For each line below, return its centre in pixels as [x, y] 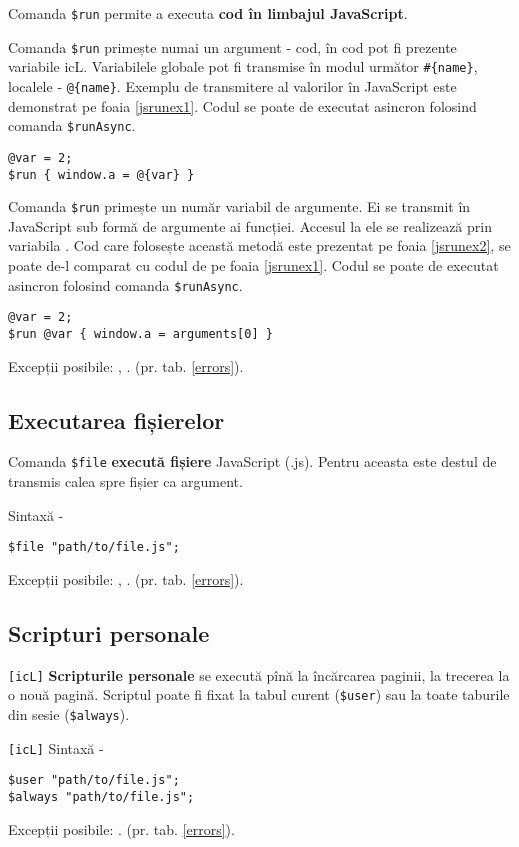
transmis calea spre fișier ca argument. [125, 481]
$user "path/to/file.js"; [94, 780]
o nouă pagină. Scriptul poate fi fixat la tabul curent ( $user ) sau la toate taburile [259, 694]
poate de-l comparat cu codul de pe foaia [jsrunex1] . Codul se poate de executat [253, 265]
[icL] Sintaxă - [56, 747]
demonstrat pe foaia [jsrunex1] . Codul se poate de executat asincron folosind [242, 105]
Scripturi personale [109, 632]
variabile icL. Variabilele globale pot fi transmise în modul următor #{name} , [243, 66]
